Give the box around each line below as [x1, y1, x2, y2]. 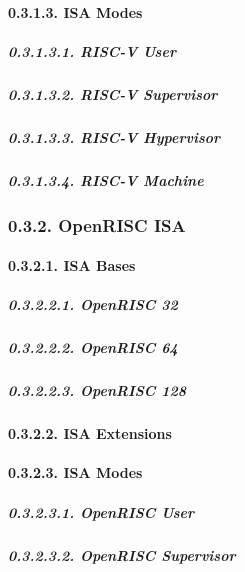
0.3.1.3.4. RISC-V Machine [8, 169, 204, 190]
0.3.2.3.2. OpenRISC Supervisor [8, 544, 236, 565]
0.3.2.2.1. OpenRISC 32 [8, 294, 178, 315]
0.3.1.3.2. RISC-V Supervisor [8, 83, 218, 104]
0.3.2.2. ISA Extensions [8, 423, 172, 444]
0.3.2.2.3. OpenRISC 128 [8, 380, 186, 401]
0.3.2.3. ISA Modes [8, 462, 143, 483]
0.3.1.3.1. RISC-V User [8, 40, 176, 61]
